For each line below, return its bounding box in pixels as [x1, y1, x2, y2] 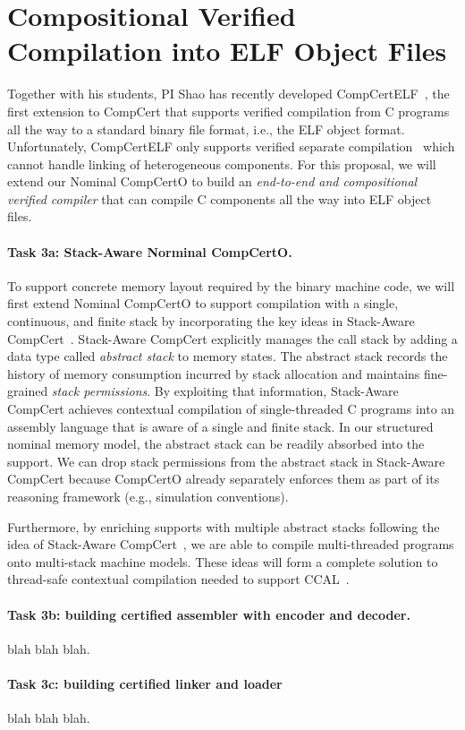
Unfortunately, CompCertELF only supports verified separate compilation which [7, 137, 455, 156]
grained [7, 382, 48, 400]
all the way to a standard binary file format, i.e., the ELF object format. [7, 119, 405, 138]
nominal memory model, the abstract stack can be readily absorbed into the [7, 434, 425, 453]
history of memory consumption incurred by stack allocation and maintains [7, 364, 420, 382]
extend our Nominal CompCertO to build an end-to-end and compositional [7, 172, 418, 191]
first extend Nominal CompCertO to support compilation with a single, [7, 294, 399, 313]
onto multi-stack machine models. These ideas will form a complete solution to [7, 552, 438, 571]
